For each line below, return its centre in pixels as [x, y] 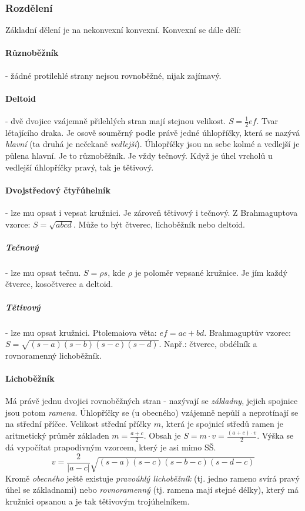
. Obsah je [162, 435]
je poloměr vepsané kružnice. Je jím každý [211, 272]
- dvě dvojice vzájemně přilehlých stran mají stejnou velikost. [116, 121]
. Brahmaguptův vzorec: [248, 332]
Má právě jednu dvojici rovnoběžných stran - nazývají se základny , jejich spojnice [152, 401]
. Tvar [267, 121]
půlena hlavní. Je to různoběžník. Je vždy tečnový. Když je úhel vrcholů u [139, 156]
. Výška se [275, 435]
